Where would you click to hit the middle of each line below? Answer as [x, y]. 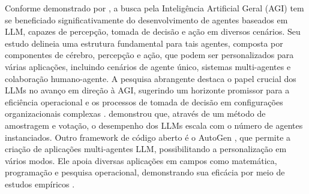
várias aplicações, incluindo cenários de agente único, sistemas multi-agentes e [148, 66]
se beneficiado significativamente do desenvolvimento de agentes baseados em [146, 19]
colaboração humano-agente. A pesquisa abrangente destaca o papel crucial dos [151, 78]
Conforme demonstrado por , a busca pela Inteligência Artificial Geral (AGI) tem [154, 8]
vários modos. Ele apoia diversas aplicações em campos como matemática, [141, 160]
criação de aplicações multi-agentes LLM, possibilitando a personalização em [146, 149]
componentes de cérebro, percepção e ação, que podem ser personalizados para [149, 55]
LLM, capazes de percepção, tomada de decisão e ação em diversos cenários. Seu [153, 31]
